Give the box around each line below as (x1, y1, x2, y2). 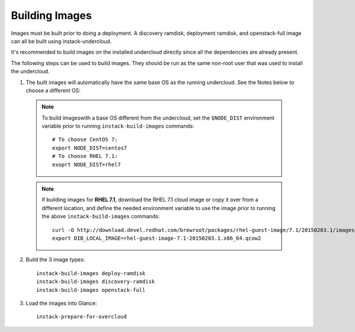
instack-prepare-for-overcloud (36, 314, 127, 320)
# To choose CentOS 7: (52, 136, 118, 143)
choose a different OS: (25, 86, 81, 94)
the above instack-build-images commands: (41, 213, 160, 220)
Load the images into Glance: (25, 299, 97, 307)
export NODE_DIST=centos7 (52, 144, 127, 151)
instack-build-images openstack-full (36, 286, 146, 293)
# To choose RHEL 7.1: (52, 153, 118, 160)
